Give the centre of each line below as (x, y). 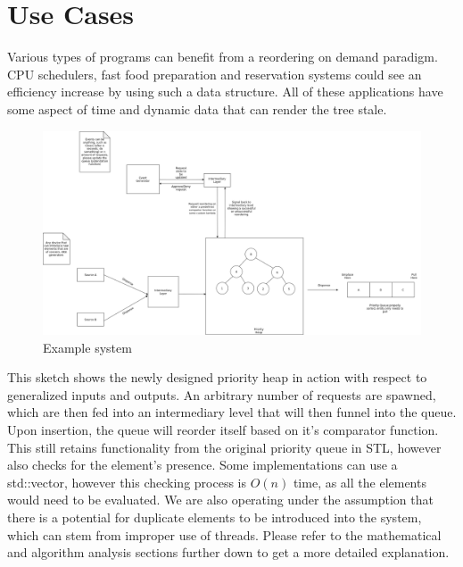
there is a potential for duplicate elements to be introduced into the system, (215, 517)
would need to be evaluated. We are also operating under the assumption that (220, 500)
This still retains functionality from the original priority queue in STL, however (224, 447)
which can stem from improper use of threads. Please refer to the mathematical (224, 534)
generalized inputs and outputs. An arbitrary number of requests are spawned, (222, 394)
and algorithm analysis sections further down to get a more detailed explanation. (228, 552)
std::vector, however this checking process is (127, 482)
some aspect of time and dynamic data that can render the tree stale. (197, 108)
